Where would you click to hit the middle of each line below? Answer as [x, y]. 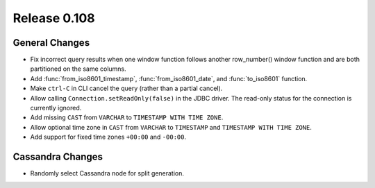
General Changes [51, 43]
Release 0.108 [54, 18]
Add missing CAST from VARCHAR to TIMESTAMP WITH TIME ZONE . [127, 117]
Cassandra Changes [58, 157]
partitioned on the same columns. [78, 69]
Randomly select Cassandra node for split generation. [107, 173]
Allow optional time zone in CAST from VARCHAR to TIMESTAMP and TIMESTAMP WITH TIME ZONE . [171, 127]
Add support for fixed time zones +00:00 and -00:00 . [108, 137]
